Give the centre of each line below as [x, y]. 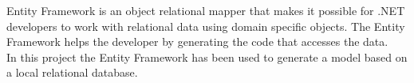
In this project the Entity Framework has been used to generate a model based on [207, 57]
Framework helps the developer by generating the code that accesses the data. [197, 41]
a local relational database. [72, 72]
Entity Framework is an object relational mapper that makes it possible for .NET [206, 10]
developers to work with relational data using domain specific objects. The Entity [206, 26]
